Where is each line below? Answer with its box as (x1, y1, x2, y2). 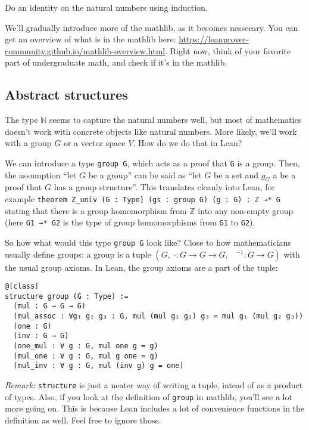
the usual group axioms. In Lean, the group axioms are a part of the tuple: (5, 261, 278, 273)
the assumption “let (5, 168, 77, 181)
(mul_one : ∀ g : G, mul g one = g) (13, 351, 158, 360)
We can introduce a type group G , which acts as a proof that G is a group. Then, (5, 156, 300, 169)
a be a (273, 168, 296, 181)
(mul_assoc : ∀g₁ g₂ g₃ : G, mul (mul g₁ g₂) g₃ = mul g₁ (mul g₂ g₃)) (13, 312, 304, 321)
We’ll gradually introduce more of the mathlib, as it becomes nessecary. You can (5, 21, 298, 33)
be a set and (213, 168, 259, 181)
